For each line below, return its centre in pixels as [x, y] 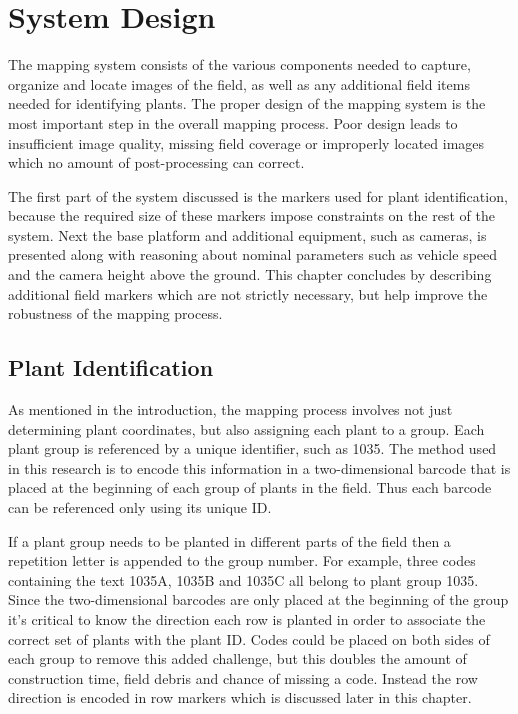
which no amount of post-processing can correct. [156, 162]
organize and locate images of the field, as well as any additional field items [239, 83]
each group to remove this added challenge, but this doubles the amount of [237, 658]
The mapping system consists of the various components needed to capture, [239, 64]
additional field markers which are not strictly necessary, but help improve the [248, 293]
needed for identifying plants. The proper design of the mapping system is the [247, 103]
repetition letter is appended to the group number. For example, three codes [242, 560]
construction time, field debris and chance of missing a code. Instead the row [243, 677]
